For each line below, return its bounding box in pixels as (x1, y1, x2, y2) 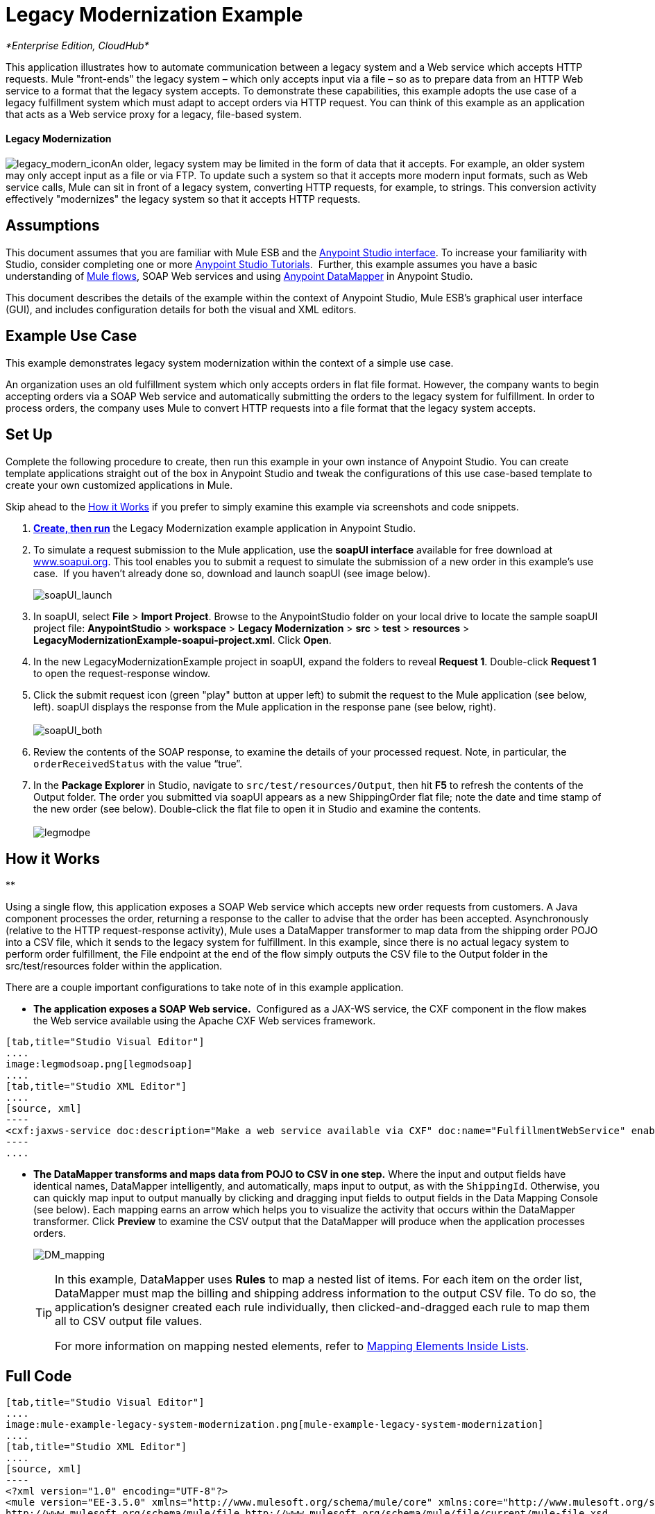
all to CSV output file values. (55, 1314, 203, 1329)
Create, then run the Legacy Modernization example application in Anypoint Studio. (33, 522, 416, 534)
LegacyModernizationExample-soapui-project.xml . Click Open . (33, 633, 332, 646)
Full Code (6, 1367, 72, 1385)
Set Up (6, 426, 53, 444)
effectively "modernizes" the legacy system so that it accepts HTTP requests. (6, 192, 361, 205)
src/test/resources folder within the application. (6, 960, 223, 972)
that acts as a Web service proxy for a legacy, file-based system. (6, 108, 303, 120)
